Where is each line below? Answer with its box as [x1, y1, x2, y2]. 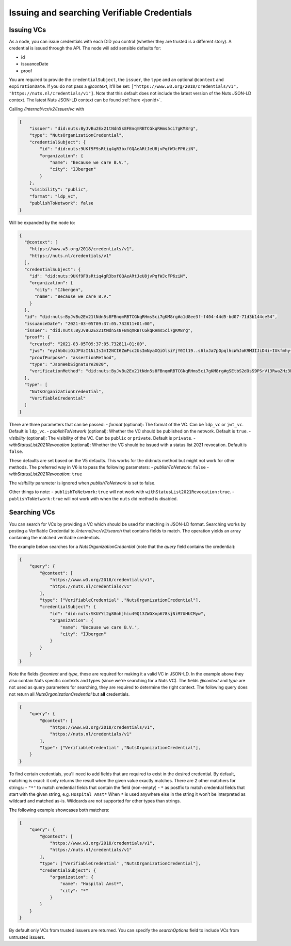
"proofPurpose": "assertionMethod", [29, 354, 116, 360]
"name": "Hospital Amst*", [60, 881, 125, 887]
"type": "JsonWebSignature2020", [29, 362, 109, 367]
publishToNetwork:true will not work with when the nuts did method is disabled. [9, 496, 178, 501]
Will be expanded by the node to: [9, 220, 75, 225]
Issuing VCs [9, 26, 46, 34]
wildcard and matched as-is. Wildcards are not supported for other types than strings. [9, 798, 181, 804]
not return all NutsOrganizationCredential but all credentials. [9, 691, 130, 697]
